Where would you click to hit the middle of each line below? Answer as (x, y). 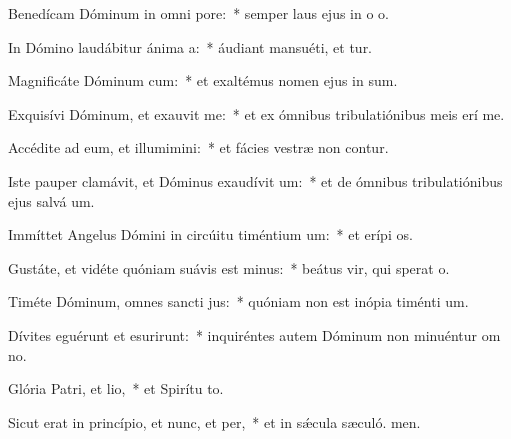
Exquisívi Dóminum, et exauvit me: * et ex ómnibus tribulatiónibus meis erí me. (256, 113)
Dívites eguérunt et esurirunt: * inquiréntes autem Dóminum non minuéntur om (254, 334)
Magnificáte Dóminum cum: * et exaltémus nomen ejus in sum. (203, 80)
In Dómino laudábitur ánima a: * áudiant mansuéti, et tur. (190, 46)
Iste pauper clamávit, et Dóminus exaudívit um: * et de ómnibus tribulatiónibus (255, 180)
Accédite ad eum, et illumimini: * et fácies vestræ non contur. (198, 147)
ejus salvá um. (51, 200)
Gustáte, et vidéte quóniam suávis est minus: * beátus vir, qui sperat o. (229, 267)
